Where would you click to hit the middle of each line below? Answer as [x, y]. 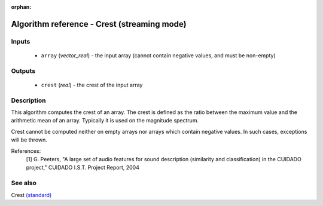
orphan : [21, 7]
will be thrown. [29, 140]
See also [24, 183]
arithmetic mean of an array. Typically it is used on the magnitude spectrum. [105, 121]
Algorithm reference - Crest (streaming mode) [99, 24]
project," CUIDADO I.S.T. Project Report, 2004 [83, 168]
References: [26, 151]
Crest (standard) [31, 195]
